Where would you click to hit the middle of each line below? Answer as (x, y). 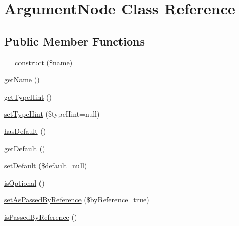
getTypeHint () (28, 96)
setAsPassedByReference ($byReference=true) (77, 200)
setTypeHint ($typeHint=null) (52, 114)
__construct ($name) (38, 62)
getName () (22, 80)
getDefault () (25, 148)
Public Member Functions (74, 41)
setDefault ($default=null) (46, 165)
